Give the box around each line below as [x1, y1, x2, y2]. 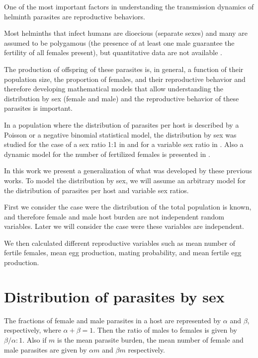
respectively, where [4, 325, 61, 335]
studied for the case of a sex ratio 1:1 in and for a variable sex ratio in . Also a [4, 139, 244, 149]
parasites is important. [4, 103, 73, 113]
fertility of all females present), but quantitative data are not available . [4, 47, 222, 58]
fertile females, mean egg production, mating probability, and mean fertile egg [4, 247, 242, 258]
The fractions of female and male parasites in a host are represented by [4, 315, 221, 325]
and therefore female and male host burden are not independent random [4, 211, 224, 221]
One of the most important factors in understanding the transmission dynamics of [4, 1, 254, 11]
